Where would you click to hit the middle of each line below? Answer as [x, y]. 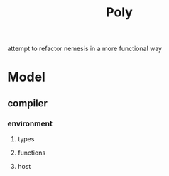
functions [32, 153]
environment [30, 123]
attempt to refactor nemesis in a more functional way [84, 49]
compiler [28, 103]
